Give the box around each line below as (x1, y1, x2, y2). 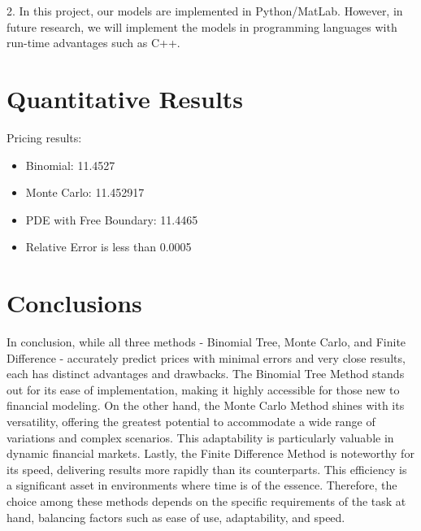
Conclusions (7, 286, 142, 320)
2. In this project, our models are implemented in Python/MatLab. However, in (7, 2, 403, 19)
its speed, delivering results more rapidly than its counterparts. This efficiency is (7, 460, 407, 477)
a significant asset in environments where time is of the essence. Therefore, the (7, 477, 397, 494)
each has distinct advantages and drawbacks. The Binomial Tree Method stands (7, 365, 405, 382)
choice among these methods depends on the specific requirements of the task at (7, 492, 406, 509)
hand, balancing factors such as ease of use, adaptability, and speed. (7, 508, 345, 525)
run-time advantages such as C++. (7, 34, 180, 51)
